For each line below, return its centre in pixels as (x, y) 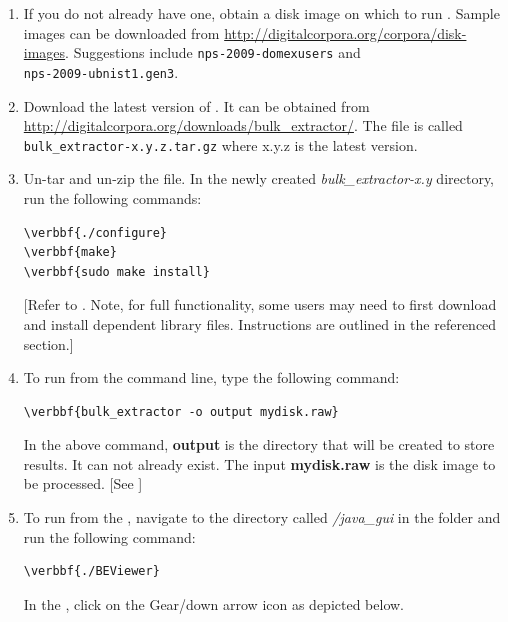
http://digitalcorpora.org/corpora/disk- (345, 32)
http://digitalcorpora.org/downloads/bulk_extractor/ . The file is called (243, 125)
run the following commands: (112, 197)
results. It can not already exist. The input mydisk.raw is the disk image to (259, 463)
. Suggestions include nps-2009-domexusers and (213, 52)
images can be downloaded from (121, 32)
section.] (48, 343)
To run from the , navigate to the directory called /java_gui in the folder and (262, 517)
